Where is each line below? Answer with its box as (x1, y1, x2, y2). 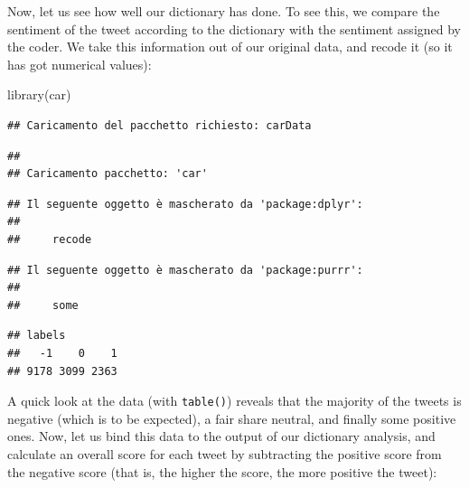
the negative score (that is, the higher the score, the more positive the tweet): (7, 462, 437, 481)
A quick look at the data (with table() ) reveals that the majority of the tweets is (7, 391, 462, 410)
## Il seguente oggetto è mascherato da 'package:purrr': (7, 263, 363, 277)
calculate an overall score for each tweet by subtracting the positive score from (7, 444, 442, 463)
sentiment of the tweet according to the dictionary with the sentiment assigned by (7, 19, 462, 38)
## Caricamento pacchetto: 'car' (7, 167, 208, 181)
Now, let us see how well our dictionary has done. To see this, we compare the (7, 2, 440, 20)
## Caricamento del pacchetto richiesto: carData (7, 118, 312, 132)
